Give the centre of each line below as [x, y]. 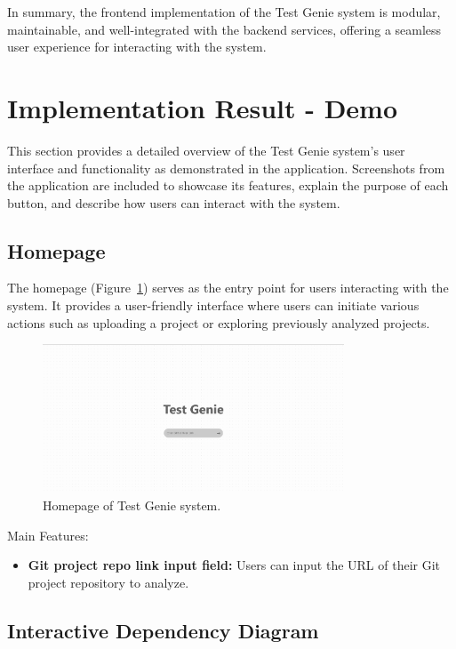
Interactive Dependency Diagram [163, 630]
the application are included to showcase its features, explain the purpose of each [228, 185]
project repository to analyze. [108, 582]
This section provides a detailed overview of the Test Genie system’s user [206, 150]
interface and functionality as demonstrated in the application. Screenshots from [226, 168]
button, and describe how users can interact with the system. [174, 202]
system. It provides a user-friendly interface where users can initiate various [213, 305]
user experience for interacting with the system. [137, 47]
